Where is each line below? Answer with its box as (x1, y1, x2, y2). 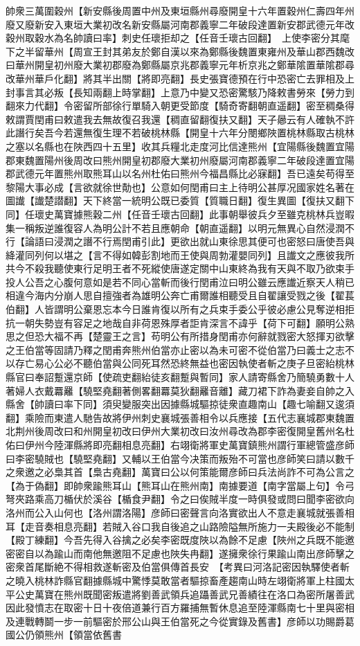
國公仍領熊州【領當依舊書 (6, 627, 122, 642)
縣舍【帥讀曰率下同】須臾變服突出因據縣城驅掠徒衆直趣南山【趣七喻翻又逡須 (6, 397, 354, 411)
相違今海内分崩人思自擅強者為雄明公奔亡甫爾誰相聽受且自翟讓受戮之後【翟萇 (6, 288, 354, 303)
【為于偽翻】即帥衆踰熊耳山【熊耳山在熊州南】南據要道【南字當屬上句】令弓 (6, 478, 354, 492)
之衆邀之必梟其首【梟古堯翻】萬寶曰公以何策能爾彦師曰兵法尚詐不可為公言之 (6, 465, 354, 479)
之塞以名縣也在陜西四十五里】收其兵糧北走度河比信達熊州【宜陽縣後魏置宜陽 (6, 138, 354, 153)
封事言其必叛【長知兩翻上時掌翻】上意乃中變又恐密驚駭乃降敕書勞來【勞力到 (6, 84, 354, 99)
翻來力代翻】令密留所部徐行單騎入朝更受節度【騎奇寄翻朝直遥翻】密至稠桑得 (6, 98, 354, 113)
